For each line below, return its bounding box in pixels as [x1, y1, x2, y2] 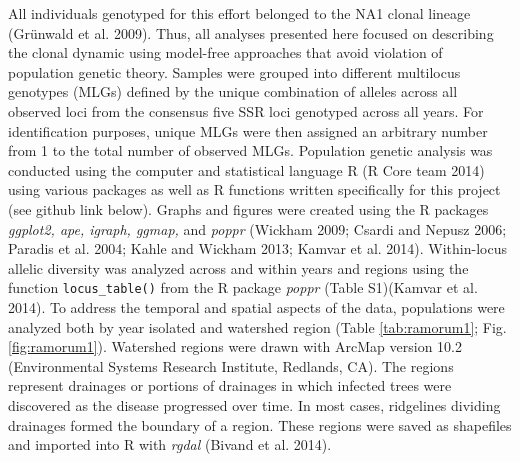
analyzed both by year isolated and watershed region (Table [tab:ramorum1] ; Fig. [8, 316, 507, 337]
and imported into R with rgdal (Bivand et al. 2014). [8, 434, 332, 455]
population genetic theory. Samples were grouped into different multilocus [8, 61, 461, 82]
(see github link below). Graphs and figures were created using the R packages [8, 198, 489, 219]
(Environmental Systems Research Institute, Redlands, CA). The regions [8, 355, 454, 376]
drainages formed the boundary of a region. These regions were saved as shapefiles [8, 414, 512, 435]
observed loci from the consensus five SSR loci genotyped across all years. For [8, 100, 484, 121]
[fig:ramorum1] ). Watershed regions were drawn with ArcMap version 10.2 [8, 336, 463, 357]
